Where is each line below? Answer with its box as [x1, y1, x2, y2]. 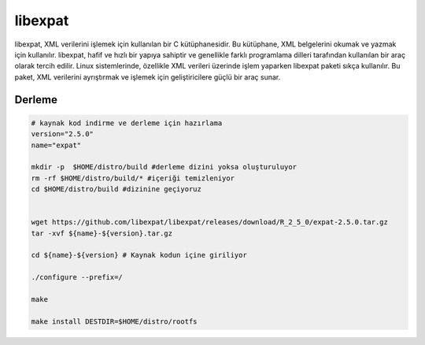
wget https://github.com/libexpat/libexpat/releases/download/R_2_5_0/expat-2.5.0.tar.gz [31, 217, 389, 227]
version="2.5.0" [31, 130, 94, 139]
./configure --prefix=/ [31, 273, 124, 282]
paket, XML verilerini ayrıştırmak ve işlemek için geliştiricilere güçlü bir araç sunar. [14, 72, 281, 82]
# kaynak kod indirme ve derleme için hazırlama [31, 118, 223, 128]
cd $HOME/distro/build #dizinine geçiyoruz [31, 185, 202, 194]
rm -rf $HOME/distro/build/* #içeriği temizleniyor [31, 173, 235, 183]
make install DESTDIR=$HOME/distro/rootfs [31, 317, 198, 326]
